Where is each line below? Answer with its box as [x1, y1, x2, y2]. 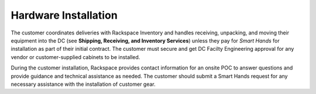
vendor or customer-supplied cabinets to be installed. [11, 53, 140, 61]
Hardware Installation [11, 9, 118, 22]
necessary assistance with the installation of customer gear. [11, 81, 156, 88]
